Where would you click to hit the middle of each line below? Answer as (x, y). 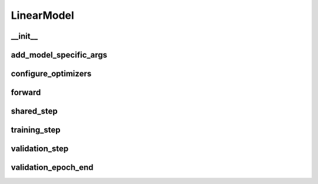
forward (26, 93)
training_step (36, 130)
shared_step (34, 111)
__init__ (24, 36)
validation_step (40, 149)
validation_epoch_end (52, 168)
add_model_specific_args (59, 55)
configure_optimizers (51, 74)
